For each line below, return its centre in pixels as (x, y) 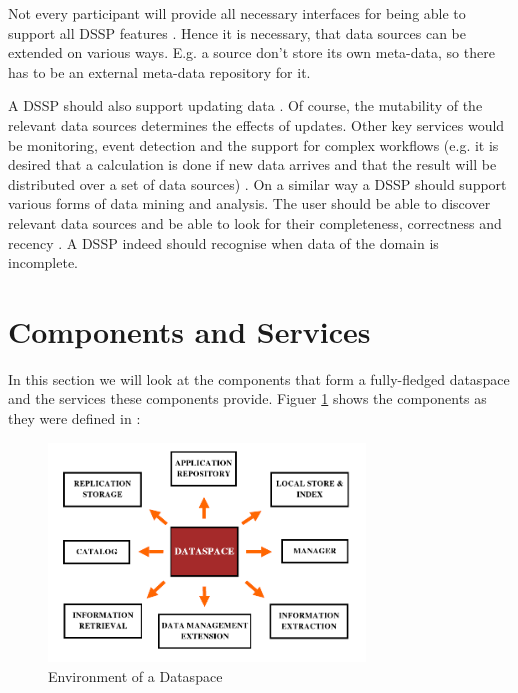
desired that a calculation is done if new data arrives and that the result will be (252, 164)
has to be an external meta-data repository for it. (159, 71)
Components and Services (189, 330)
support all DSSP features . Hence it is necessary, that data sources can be (237, 32)
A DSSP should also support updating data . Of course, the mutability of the (245, 105)
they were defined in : (74, 418)
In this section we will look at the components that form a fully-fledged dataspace (259, 378)
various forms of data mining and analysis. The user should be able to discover (249, 203)
